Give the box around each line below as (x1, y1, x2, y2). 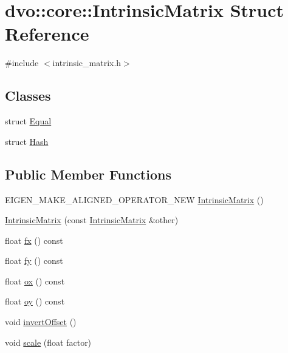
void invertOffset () (5, 315, 77, 328)
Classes (5, 86, 51, 105)
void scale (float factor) (5, 335, 92, 348)
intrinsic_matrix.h (52, 56, 122, 69)
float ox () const (5, 274, 65, 287)
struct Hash (5, 135, 49, 147)
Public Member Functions (5, 164, 171, 183)
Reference (5, 21, 89, 46)
